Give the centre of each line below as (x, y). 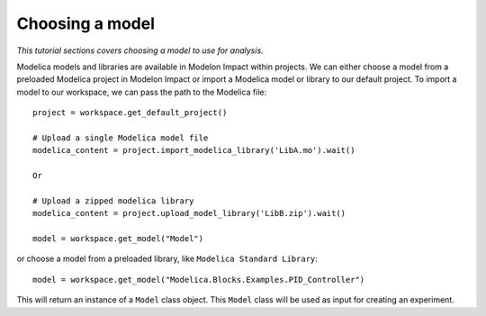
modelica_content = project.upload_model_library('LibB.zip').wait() (189, 213)
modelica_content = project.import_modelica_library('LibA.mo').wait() (194, 150)
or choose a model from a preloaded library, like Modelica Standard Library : (167, 259)
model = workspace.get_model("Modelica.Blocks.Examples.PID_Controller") (199, 280)
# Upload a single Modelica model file (121, 138)
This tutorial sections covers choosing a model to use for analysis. (140, 50)
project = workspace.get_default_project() (130, 113)
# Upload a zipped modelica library (113, 201)
